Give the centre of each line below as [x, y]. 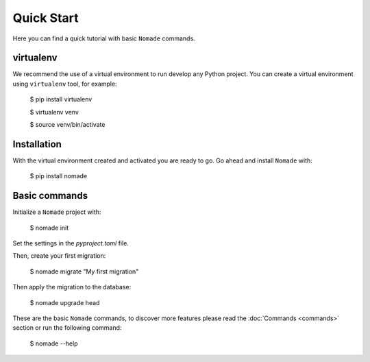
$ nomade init [49, 228]
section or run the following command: [67, 328]
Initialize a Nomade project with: [57, 212]
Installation [37, 144]
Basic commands [50, 196]
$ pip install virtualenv [61, 99]
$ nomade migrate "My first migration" [84, 271]
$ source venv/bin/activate [67, 125]
